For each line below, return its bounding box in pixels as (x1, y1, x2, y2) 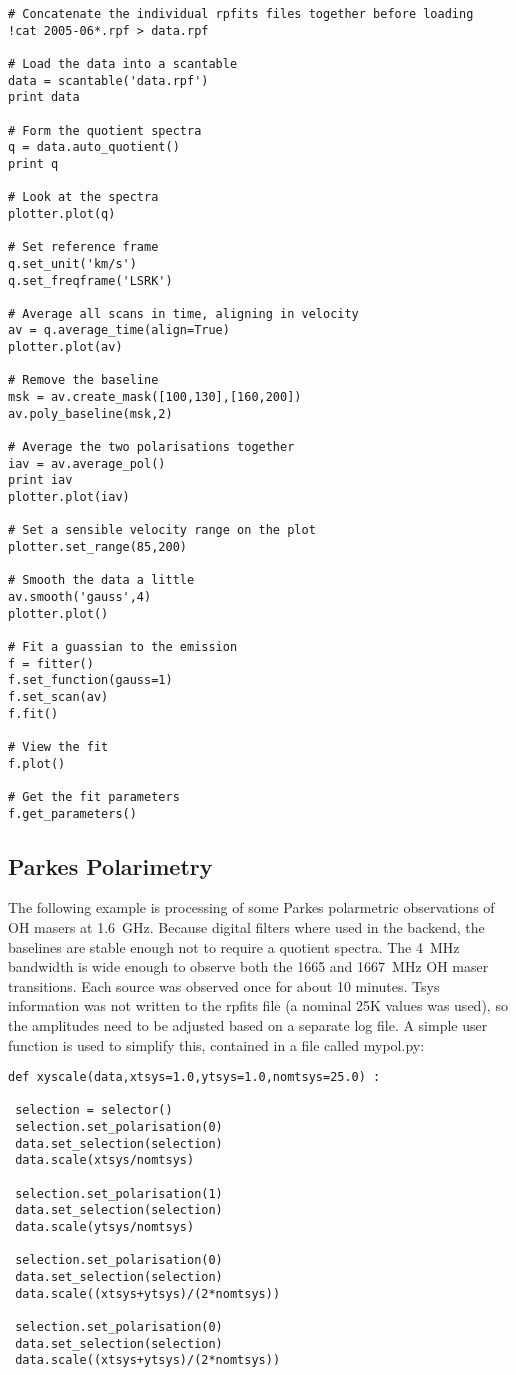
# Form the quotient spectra (8, 123, 202, 138)
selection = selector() (15, 1103, 173, 1118)
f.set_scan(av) (8, 689, 109, 704)
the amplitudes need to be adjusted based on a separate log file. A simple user (8, 1014, 488, 1035)
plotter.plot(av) (8, 340, 123, 355)
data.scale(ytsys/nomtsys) (15, 1220, 195, 1235)
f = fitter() (8, 656, 94, 671)
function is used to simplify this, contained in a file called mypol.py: (8, 1034, 425, 1055)
